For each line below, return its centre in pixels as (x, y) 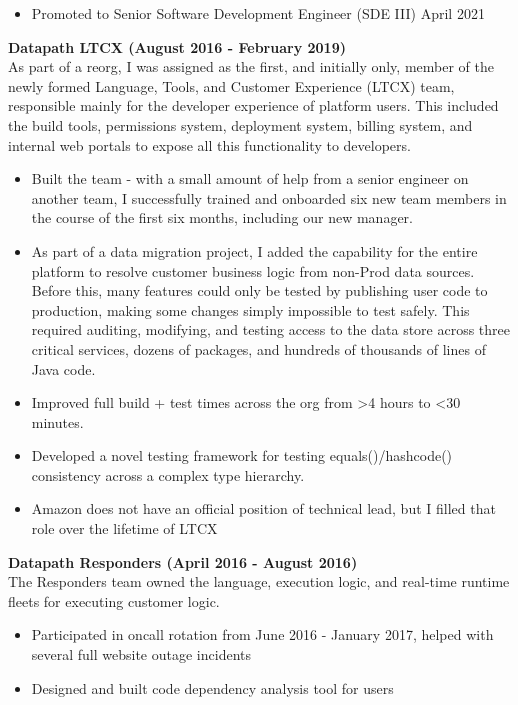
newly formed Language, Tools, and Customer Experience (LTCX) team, (231, 85)
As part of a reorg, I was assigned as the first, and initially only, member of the (251, 66)
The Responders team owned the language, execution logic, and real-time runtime (259, 581)
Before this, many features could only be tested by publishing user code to (259, 290)
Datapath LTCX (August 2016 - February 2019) (177, 46)
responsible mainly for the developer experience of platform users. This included (253, 105)
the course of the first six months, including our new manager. (222, 217)
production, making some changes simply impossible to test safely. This (250, 309)
